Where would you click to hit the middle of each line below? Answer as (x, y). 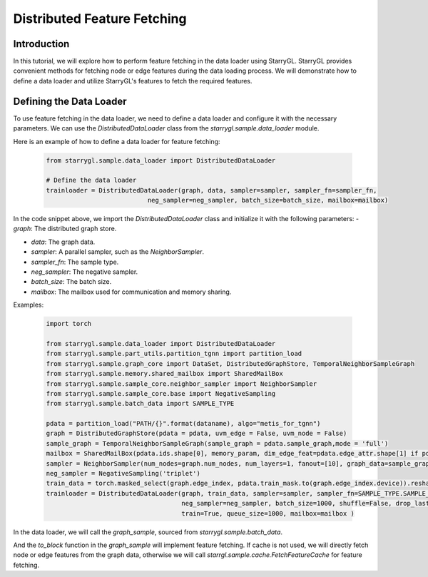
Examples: (29, 305)
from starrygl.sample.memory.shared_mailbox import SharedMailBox (164, 374)
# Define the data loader (91, 180)
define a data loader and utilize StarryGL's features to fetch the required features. (133, 81)
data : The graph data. (63, 242)
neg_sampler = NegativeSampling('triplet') (123, 474)
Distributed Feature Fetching (100, 19)
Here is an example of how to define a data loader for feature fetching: (117, 141)
